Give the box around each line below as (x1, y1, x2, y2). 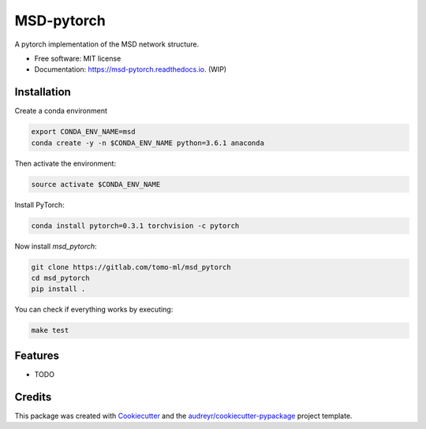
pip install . (31, 285, 86, 293)
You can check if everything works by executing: (14, 304, 174, 315)
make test (31, 326, 69, 335)
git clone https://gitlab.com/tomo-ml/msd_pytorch (31, 263, 232, 271)
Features (14, 349, 59, 362)
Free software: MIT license (34, 54, 121, 63)
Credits (14, 390, 52, 404)
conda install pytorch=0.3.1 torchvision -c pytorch (31, 221, 240, 230)
